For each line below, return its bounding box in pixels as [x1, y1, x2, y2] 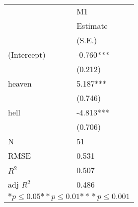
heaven [8, 78, 32, 89]
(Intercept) [8, 49, 46, 60]
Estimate [76, 20, 108, 31]
